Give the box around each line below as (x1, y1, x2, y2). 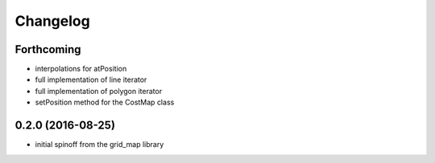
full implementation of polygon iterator (35, 86, 163, 96)
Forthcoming (14, 43, 81, 56)
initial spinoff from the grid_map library (35, 140, 164, 149)
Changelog (14, 12, 90, 30)
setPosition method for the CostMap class (35, 97, 175, 108)
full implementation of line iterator (35, 75, 147, 84)
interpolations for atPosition (35, 64, 127, 74)
